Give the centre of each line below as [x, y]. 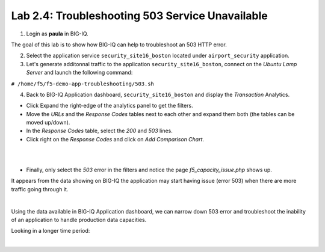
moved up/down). [48, 123]
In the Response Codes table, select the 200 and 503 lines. [99, 131]
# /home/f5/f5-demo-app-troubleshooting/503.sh [83, 84]
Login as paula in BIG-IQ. [57, 34]
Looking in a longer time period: [51, 231]
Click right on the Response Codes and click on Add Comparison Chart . [115, 139]
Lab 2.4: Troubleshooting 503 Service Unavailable [139, 16]
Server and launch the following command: [79, 73]
